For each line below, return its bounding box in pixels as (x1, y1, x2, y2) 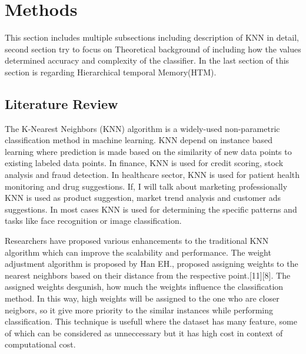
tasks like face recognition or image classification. (5, 214, 182, 227)
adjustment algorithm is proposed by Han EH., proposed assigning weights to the (5, 257, 298, 270)
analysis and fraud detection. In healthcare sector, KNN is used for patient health (5, 168, 300, 181)
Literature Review (5, 94, 118, 113)
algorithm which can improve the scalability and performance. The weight (5, 246, 271, 258)
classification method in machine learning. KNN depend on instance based (5, 134, 272, 146)
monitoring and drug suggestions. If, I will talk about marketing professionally (5, 180, 288, 192)
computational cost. (5, 338, 76, 350)
